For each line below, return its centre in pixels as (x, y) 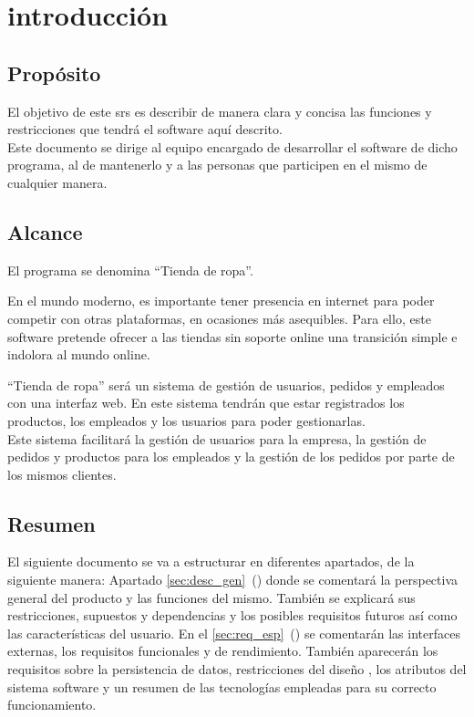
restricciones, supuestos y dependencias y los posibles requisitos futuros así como (232, 615)
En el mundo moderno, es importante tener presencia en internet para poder (221, 301)
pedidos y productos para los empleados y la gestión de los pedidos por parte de (231, 457)
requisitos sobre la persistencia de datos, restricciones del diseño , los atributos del (237, 669)
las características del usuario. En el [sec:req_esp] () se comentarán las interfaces (234, 633)
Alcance (45, 231)
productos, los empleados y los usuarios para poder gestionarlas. (186, 420)
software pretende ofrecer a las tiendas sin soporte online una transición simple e (232, 336)
